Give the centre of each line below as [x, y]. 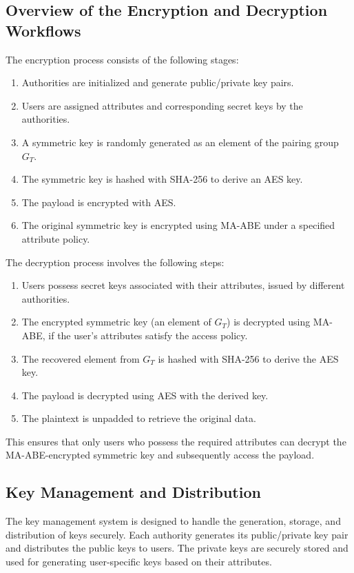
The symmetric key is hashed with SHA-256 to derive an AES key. [162, 179]
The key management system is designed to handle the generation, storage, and [173, 521]
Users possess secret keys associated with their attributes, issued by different [183, 285]
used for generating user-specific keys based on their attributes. [139, 562]
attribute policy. [56, 238]
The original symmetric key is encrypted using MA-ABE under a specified [178, 225]
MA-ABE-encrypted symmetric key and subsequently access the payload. [160, 455]
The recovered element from [81, 358]
